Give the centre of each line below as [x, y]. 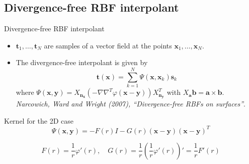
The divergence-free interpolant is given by [82, 62]
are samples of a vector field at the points [108, 45]
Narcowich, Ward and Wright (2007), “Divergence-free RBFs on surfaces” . [131, 103]
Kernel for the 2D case [39, 120]
